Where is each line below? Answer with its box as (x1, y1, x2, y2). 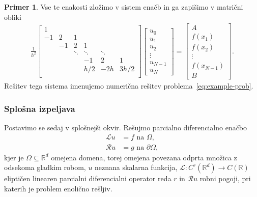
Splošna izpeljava (4, 102, 75, 115)
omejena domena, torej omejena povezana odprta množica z (51, 152, 237, 162)
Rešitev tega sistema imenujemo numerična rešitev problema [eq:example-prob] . (4, 80, 253, 91)
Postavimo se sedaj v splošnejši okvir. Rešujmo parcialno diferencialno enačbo (4, 122, 247, 133)
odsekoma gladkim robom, (4, 162, 86, 173)
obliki (4, 11, 21, 22)
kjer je (4, 152, 24, 162)
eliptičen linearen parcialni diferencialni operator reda (4, 173, 172, 184)
